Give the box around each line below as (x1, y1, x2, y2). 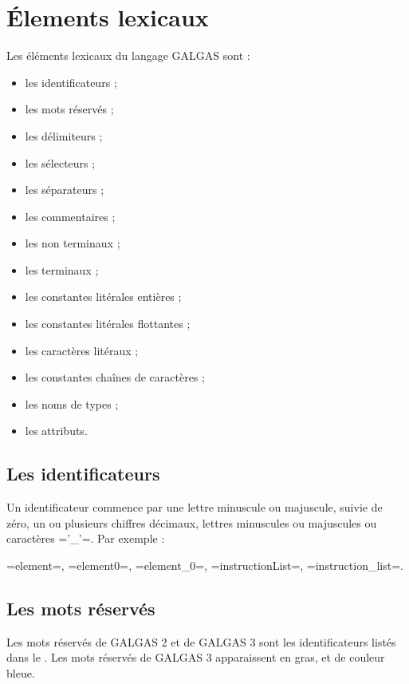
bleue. (6, 665, 35, 681)
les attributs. (25, 422, 88, 439)
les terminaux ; (25, 261, 99, 278)
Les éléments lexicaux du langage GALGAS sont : (6, 47, 250, 64)
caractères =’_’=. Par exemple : (6, 530, 165, 547)
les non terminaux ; (25, 235, 120, 251)
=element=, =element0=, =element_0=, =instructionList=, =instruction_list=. (6, 557, 403, 574)
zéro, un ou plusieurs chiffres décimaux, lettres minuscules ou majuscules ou (6, 514, 377, 531)
